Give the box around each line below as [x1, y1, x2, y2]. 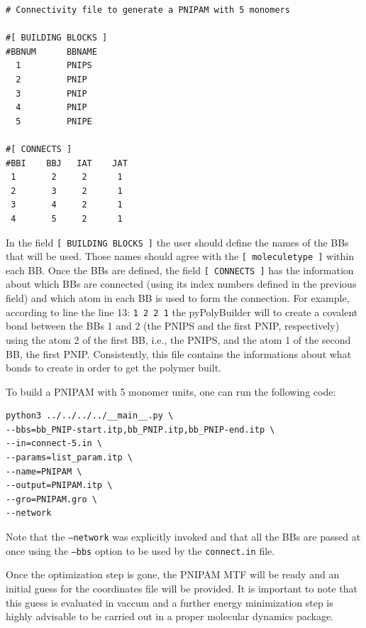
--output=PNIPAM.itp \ [6, 480, 113, 491]
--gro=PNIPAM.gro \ [6, 494, 97, 504]
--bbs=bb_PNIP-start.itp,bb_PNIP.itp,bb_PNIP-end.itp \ [6, 424, 275, 435]
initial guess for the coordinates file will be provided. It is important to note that [6, 580, 357, 595]
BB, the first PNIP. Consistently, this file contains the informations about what [6, 346, 352, 361]
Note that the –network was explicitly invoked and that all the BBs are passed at [6, 529, 361, 544]
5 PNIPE [16, 116, 92, 126]
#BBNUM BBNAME [6, 46, 97, 57]
